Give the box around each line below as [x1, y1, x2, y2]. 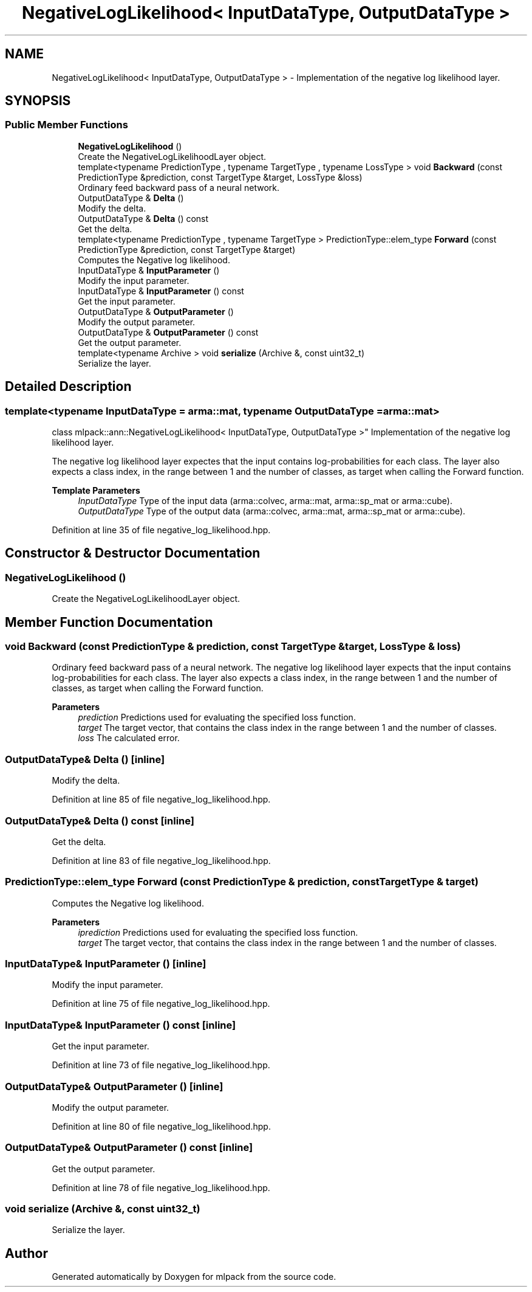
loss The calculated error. [78, 733, 180, 744]
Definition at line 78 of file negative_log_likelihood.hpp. [52, 1182, 270, 1193]
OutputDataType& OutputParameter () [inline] [5, 1080, 223, 1093]
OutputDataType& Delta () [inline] [5, 753, 165, 765]
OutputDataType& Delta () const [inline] [5, 814, 194, 827]
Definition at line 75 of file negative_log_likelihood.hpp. [52, 998, 270, 1009]
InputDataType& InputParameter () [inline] [5, 958, 206, 970]
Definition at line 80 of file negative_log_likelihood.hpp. [52, 1121, 271, 1131]
